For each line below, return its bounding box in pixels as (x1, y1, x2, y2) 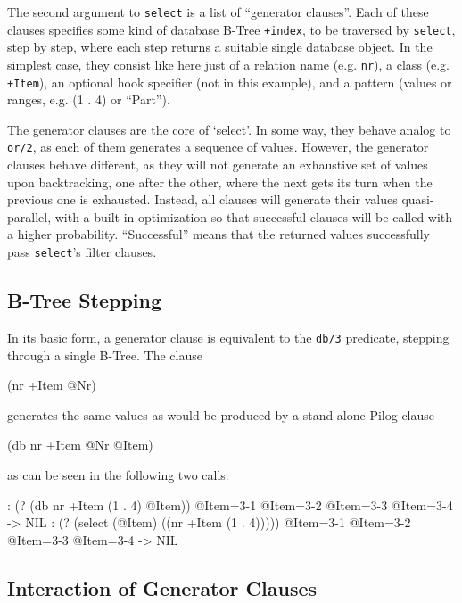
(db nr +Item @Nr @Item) (7, 435, 153, 454)
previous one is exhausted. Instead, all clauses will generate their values (7, 190, 398, 209)
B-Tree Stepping (7, 286, 162, 314)
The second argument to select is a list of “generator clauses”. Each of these (7, 3, 429, 21)
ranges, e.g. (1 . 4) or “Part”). (7, 90, 170, 109)
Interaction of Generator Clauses (7, 574, 318, 601)
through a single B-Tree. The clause (7, 345, 202, 364)
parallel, (7, 207, 52, 226)
